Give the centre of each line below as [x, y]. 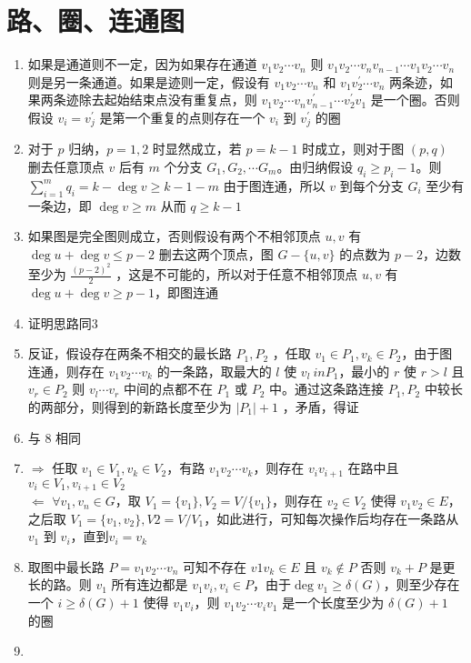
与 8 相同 [55, 437]
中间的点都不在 [168, 389]
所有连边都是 [150, 584]
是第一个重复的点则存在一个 [182, 117]
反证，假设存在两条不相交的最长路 [130, 353]
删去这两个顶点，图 [216, 253]
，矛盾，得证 [321, 407]
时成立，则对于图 [353, 149]
